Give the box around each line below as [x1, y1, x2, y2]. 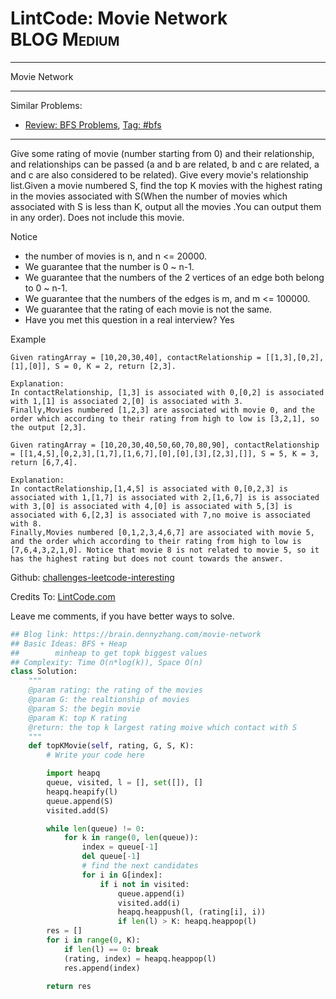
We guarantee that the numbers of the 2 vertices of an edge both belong [24, 271, 325, 283]
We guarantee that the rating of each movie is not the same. [24, 303, 273, 315]
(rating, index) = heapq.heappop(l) [63, 953, 217, 964]
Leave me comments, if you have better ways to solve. [10, 610, 235, 622]
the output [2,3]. [10, 422, 87, 432]
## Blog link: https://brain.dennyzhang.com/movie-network [10, 629, 262, 639]
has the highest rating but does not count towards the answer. [10, 553, 284, 564]
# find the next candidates [81, 861, 199, 871]
